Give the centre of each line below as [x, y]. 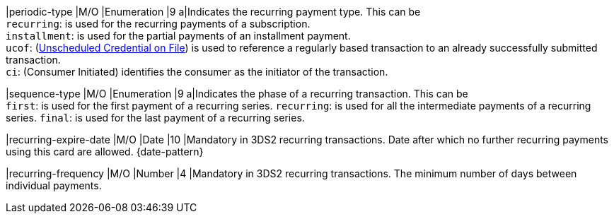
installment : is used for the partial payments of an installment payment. [178, 36]
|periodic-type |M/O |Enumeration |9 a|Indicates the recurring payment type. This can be [213, 12]
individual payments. [54, 185]
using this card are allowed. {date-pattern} [105, 152]
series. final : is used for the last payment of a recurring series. [155, 118]
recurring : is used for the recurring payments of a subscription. [158, 24]
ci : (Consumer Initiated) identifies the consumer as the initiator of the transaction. [197, 72]
